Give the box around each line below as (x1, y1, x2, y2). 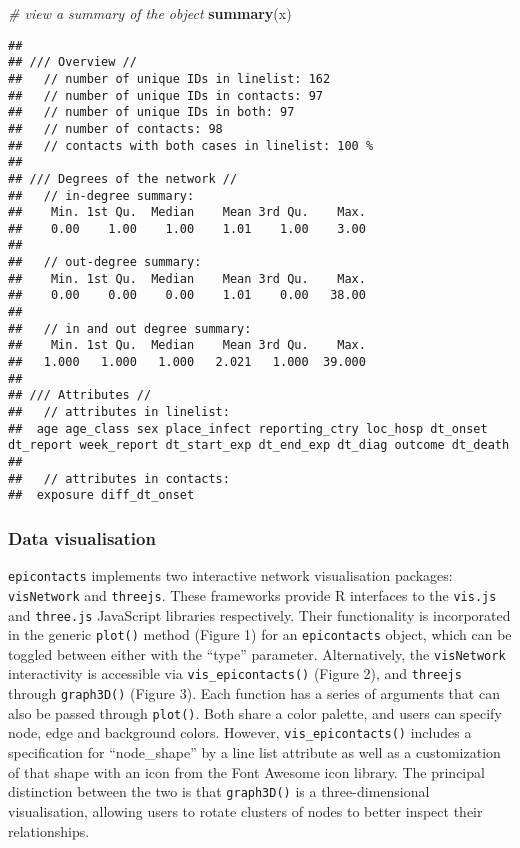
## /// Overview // (8, 55, 137, 70)
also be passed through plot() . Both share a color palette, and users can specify (8, 702, 502, 723)
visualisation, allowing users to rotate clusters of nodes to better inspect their (8, 800, 483, 821)
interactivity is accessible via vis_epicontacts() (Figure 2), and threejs (8, 663, 462, 684)
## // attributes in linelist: (8, 405, 230, 420)
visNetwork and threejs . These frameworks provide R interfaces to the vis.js (8, 584, 497, 605)
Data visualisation (8, 525, 156, 550)
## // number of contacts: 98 (8, 121, 223, 136)
